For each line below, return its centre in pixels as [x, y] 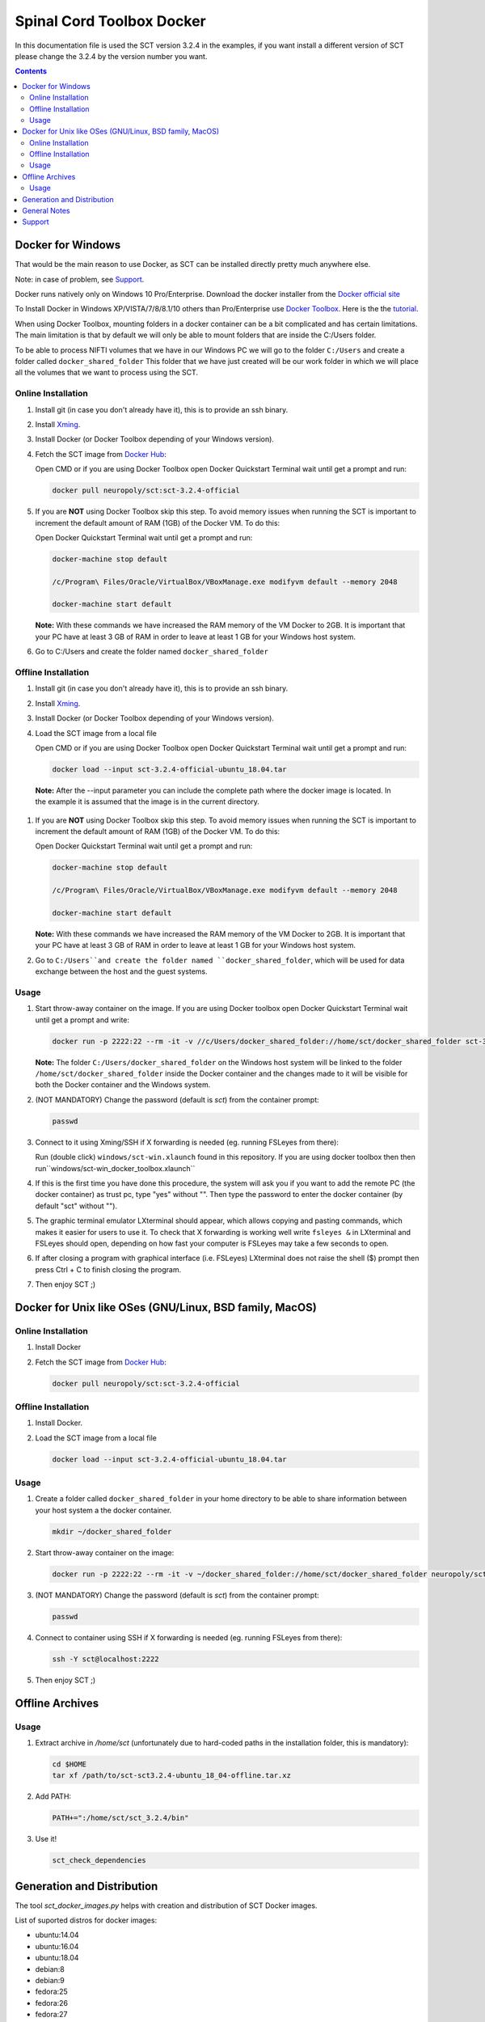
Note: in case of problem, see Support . [80, 279]
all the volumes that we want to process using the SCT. [106, 373]
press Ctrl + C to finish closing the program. [108, 1269]
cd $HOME [70, 1764]
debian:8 [50, 1969]
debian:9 [50, 1981]
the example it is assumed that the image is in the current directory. [148, 802]
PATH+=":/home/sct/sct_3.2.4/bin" [120, 1818]
